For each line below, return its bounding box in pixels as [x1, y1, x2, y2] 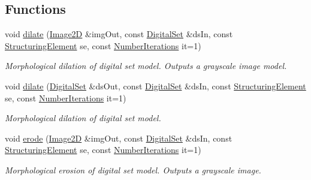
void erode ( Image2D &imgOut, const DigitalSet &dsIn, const [5, 131, 233, 144]
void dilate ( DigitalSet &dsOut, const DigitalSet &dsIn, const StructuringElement [5, 79, 306, 92]
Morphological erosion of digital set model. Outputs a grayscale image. [5, 163, 261, 176]
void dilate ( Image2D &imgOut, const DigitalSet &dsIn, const [5, 28, 233, 40]
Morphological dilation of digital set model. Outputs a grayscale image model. [5, 59, 287, 72]
